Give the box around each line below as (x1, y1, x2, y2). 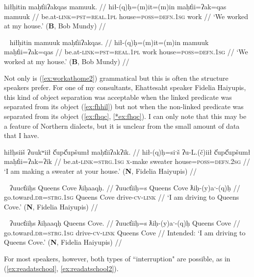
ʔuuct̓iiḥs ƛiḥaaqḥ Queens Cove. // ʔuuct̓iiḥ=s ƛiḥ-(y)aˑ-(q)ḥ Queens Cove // (9, 218, 240, 228)
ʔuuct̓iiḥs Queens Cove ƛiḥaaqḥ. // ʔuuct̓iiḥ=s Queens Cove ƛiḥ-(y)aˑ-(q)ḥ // (9, 182, 240, 192)
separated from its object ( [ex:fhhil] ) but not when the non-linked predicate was (4, 101, 244, 112)
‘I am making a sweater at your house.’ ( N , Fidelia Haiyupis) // (4, 165, 197, 176)
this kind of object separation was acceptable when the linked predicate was (4, 92, 232, 102)
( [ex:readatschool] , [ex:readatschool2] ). (4, 263, 119, 273)
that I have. (4, 130, 39, 140)
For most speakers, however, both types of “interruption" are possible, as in (4, 254, 230, 264)
